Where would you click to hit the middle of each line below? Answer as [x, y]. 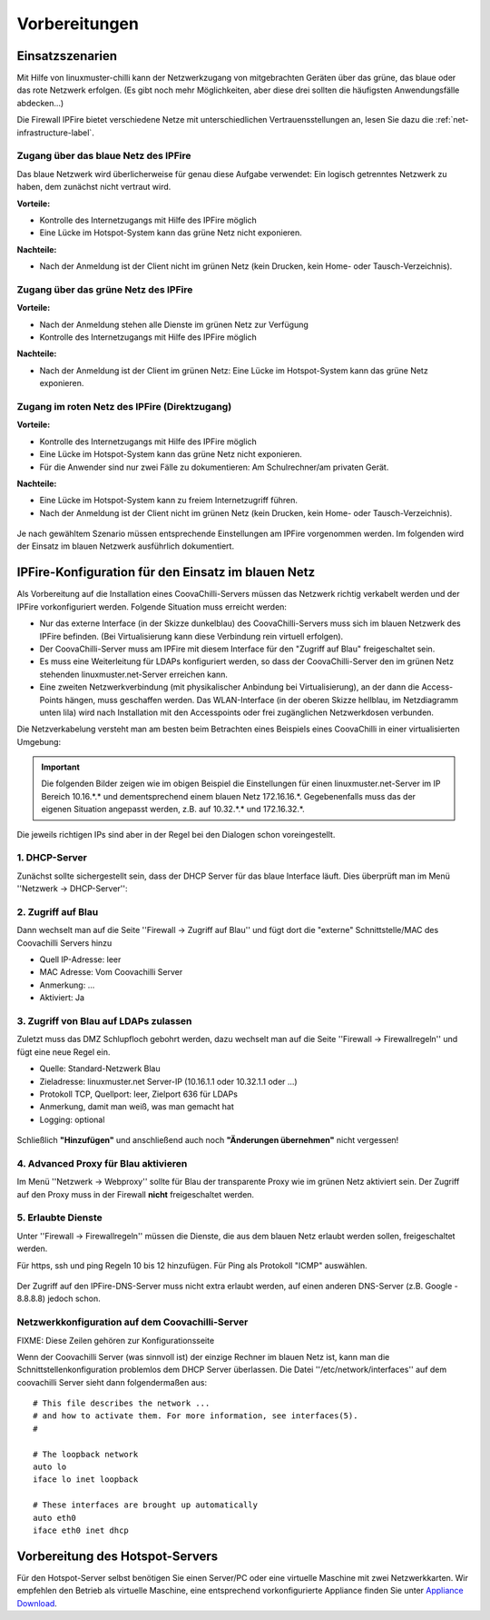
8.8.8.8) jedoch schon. [59, 1298]
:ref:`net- [452, 120]
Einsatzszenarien [67, 56]
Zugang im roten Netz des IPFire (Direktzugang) [124, 406]
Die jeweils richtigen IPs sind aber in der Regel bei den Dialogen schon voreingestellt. [176, 834]
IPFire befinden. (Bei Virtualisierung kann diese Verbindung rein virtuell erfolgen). [191, 636]
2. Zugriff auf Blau [58, 911]
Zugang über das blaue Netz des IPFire [104, 156]
